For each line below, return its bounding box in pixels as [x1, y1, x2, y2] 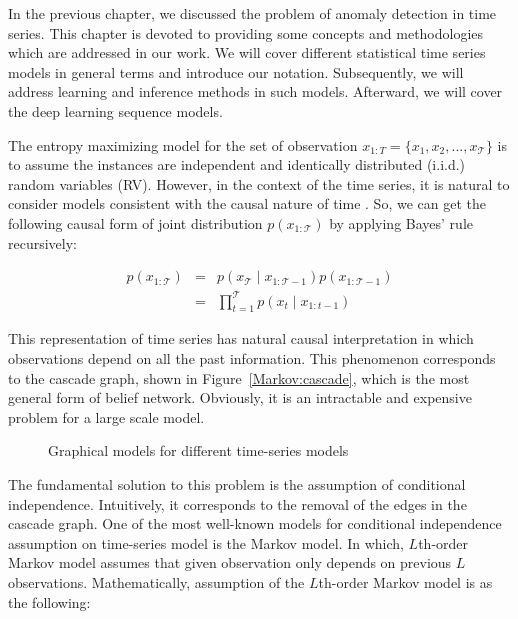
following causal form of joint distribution [8, 212, 263, 233]
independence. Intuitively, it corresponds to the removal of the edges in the [8, 493, 467, 514]
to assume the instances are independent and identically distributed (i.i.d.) [8, 154, 466, 175]
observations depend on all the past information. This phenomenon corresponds [8, 348, 496, 369]
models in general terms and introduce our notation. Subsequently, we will [8, 61, 464, 82]
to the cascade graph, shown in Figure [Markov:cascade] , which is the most [8, 367, 470, 388]
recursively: [8, 232, 77, 253]
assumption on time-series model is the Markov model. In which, [8, 532, 404, 553]
